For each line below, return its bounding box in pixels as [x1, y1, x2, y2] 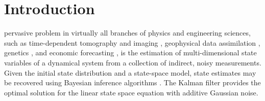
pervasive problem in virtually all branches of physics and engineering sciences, [4, 27, 251, 38]
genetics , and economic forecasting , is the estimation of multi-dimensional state [4, 47, 257, 58]
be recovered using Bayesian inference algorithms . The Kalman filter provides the [4, 77, 261, 88]
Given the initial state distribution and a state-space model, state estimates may [4, 67, 256, 78]
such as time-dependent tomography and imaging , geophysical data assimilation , [4, 37, 260, 48]
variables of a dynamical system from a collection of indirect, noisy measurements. [4, 57, 261, 68]
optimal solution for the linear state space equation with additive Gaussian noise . [4, 87, 258, 97]
